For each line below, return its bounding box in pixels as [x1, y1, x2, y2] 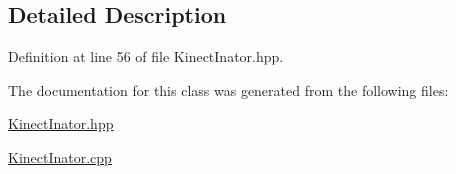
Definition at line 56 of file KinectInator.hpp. [8, 46, 284, 67]
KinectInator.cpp [8, 146, 112, 167]
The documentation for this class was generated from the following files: [8, 79, 449, 100]
